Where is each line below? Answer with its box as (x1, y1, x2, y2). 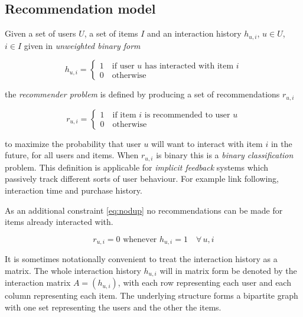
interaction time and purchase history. (5, 184, 142, 196)
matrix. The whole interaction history (5, 264, 141, 276)
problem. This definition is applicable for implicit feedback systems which (5, 161, 269, 173)
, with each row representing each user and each (118, 276, 291, 289)
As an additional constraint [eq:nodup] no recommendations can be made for (5, 204, 283, 216)
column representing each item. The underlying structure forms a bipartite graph (5, 289, 298, 302)
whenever (123, 235, 157, 244)
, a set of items (84, 27, 138, 40)
